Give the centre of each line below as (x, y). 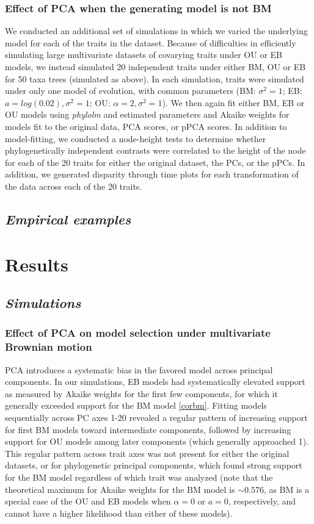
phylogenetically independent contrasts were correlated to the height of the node (155, 150)
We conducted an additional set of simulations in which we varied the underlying (156, 31)
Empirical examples (68, 219)
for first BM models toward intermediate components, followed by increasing (148, 429)
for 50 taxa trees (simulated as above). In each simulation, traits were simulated (155, 78)
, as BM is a (287, 489)
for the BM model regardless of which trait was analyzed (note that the (139, 477)
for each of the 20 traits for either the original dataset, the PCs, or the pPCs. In (155, 162)
